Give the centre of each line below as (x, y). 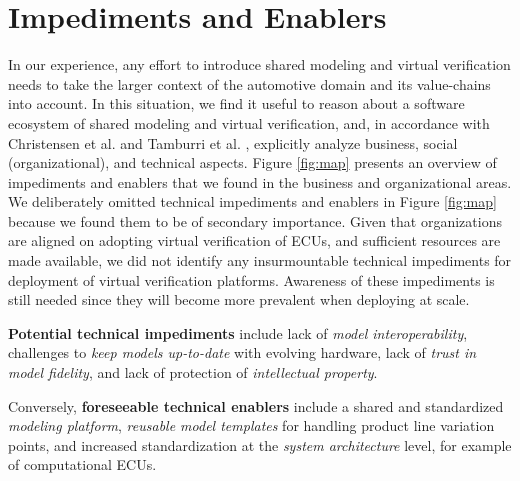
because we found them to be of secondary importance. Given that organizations (255, 220)
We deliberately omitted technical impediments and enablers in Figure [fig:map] (252, 201)
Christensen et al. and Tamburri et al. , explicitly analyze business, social (233, 142)
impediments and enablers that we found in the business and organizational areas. (260, 181)
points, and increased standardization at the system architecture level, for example (260, 444)
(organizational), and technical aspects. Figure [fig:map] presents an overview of (252, 162)
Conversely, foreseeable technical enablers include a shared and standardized (256, 405)
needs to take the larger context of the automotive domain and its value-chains (249, 83)
